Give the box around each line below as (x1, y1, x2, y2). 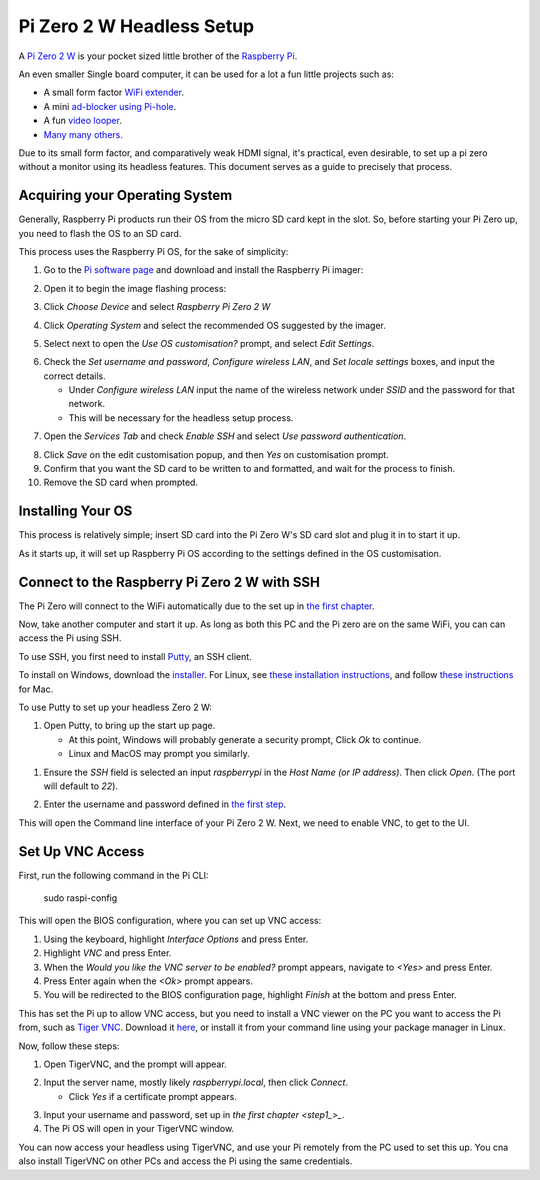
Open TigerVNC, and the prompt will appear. (43, 1058, 227, 1070)
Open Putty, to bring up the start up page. (43, 720, 216, 732)
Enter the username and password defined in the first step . (43, 798, 287, 810)
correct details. (43, 370, 107, 382)
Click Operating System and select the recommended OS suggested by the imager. (43, 319, 387, 331)
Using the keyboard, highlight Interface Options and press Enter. (43, 933, 309, 945)
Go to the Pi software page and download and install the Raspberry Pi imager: (43, 264, 364, 276)
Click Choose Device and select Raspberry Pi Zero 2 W (43, 301, 271, 313)
